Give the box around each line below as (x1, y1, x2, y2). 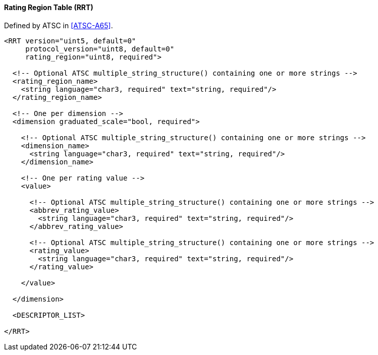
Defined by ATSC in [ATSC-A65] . (4, 21, 113, 30)
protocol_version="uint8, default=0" (25, 44, 175, 53)
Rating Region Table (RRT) (4, 3, 93, 12)
